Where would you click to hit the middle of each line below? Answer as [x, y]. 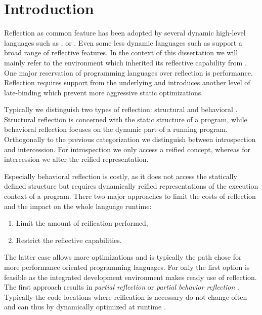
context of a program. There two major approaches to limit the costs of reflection [130, 196]
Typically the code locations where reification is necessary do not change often [126, 296]
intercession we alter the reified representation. [76, 159]
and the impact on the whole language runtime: [78, 206]
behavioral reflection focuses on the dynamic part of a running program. [116, 129]
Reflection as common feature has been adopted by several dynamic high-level [125, 33]
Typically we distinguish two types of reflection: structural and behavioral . [121, 109]
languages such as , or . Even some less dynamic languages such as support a [123, 42]
